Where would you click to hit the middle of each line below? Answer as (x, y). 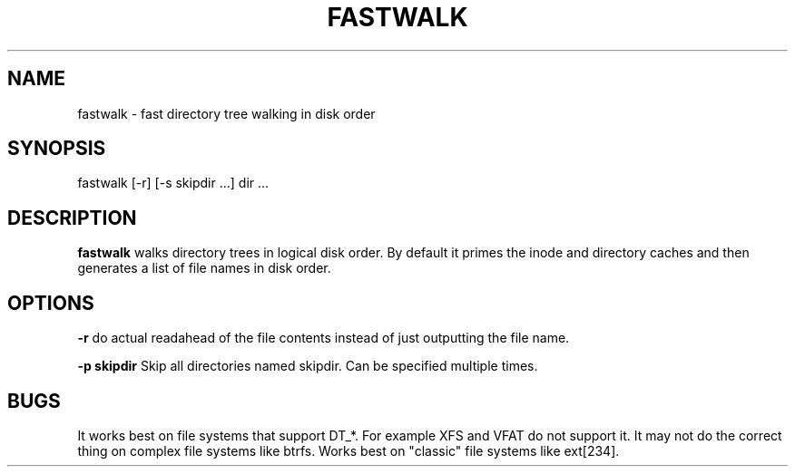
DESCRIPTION (72, 218)
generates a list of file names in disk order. (204, 268)
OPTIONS (51, 303)
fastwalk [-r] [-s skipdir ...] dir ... (173, 183)
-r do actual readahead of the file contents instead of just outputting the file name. (324, 338)
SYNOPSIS (57, 149)
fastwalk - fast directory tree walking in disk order (226, 113)
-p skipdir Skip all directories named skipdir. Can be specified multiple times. (308, 366)
